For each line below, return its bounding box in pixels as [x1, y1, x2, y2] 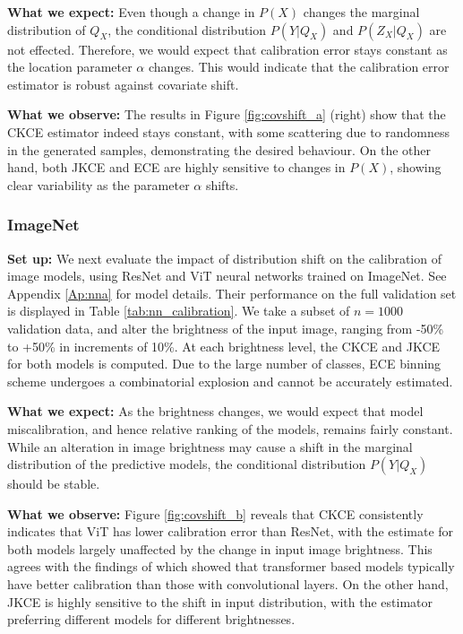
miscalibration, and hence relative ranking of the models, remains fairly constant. [7, 419, 453, 438]
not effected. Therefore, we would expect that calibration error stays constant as [7, 39, 448, 58]
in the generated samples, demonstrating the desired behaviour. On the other [7, 140, 432, 159]
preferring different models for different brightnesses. [7, 610, 296, 629]
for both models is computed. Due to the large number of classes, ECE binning [7, 354, 442, 373]
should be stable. [7, 474, 100, 493]
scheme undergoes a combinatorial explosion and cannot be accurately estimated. [7, 371, 453, 390]
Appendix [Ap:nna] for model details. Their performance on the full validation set [7, 283, 457, 302]
